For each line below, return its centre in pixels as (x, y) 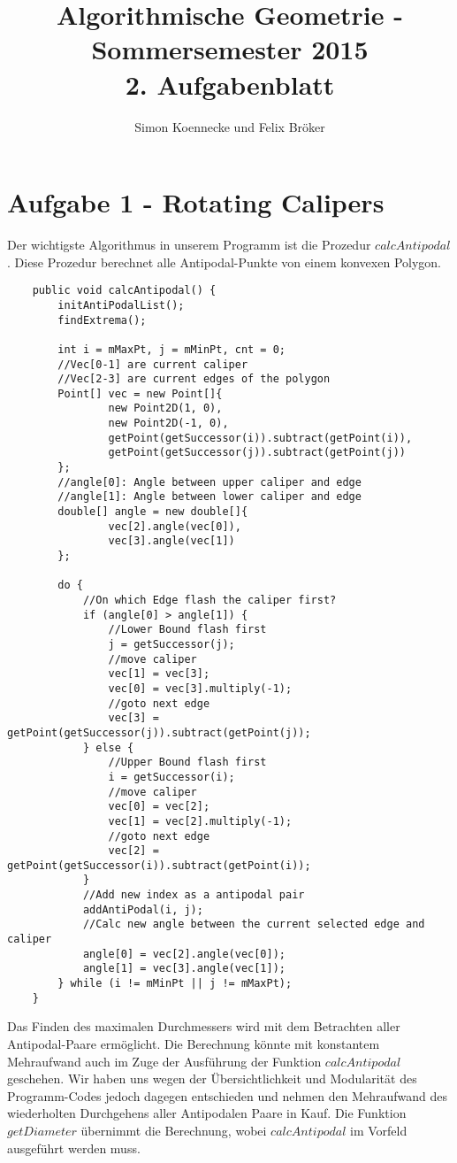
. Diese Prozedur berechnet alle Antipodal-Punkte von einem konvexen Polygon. (224, 262)
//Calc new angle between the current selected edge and (254, 924)
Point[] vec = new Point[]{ (140, 393)
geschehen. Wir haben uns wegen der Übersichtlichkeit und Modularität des (212, 1078)
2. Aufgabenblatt (230, 84)
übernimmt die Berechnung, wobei (174, 1130)
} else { (108, 747)
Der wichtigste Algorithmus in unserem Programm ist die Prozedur (189, 245)
